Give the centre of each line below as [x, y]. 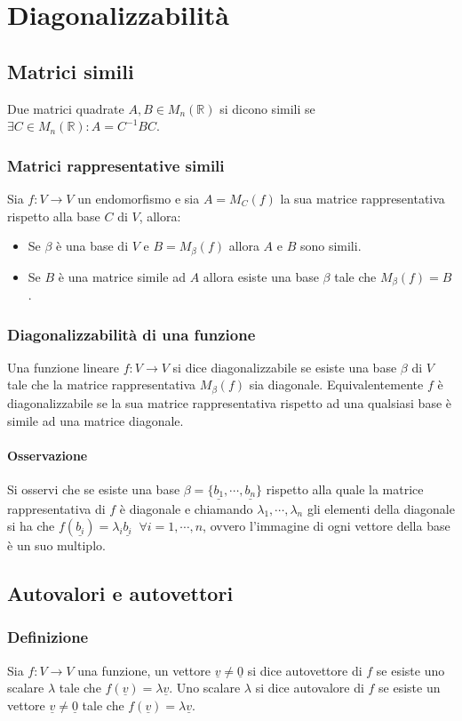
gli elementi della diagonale [381, 508]
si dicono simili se [267, 108]
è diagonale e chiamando [186, 508]
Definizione [48, 637]
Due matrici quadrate [66, 108]
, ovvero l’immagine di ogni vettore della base [327, 526]
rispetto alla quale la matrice [345, 489]
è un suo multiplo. [56, 545]
